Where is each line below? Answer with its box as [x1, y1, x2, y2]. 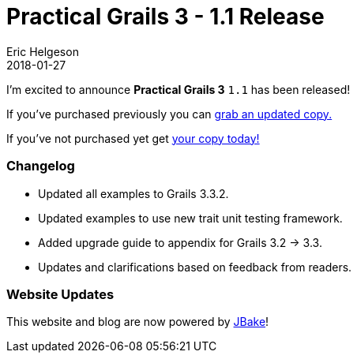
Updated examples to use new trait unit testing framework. [38, 211, 343, 225]
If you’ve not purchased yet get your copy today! [6, 131, 260, 145]
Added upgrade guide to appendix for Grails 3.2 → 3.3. [38, 235, 322, 249]
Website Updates [6, 286, 115, 302]
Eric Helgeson [6, 44, 79, 58]
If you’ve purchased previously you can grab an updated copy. [6, 107, 333, 121]
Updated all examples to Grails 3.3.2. [38, 186, 229, 200]
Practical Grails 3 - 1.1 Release [6, 3, 325, 30]
